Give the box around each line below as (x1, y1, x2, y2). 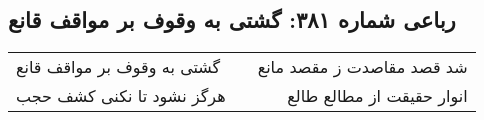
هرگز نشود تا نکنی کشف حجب (16, 84, 226, 108)
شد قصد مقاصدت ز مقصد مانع (257, 55, 468, 79)
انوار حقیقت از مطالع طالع (287, 84, 468, 108)
